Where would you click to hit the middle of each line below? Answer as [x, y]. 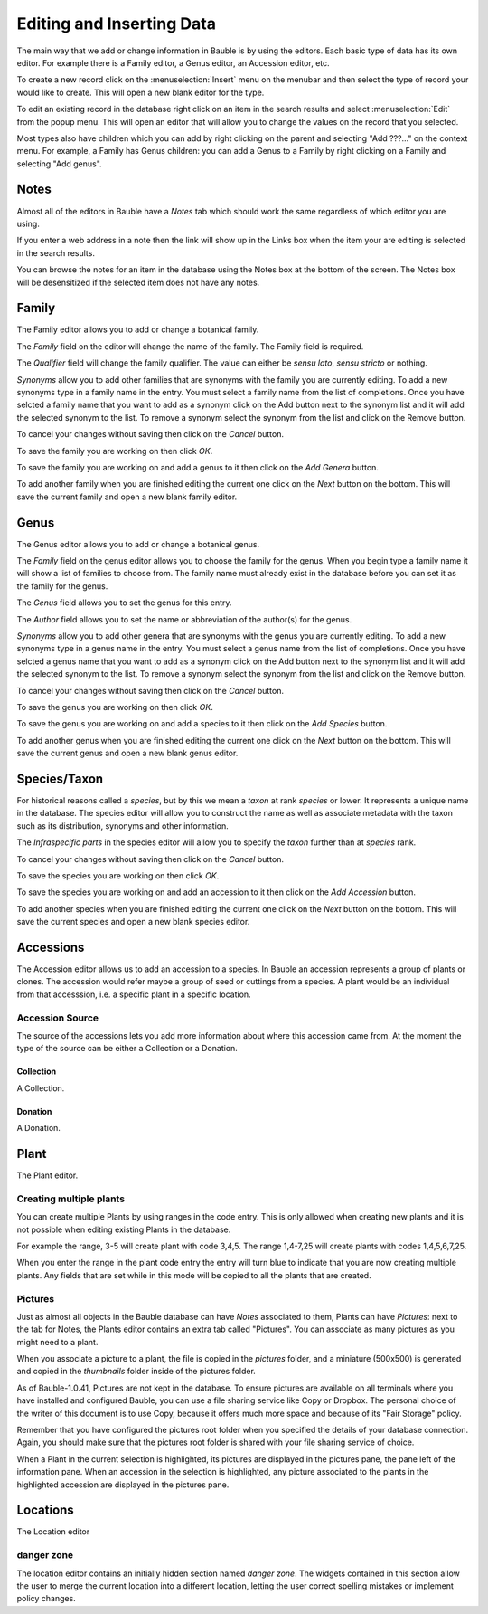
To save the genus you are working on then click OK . [115, 707]
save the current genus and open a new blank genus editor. [127, 753]
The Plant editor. [47, 1175]
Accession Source [58, 1018]
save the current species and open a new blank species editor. [133, 922]
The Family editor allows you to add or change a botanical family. [138, 329]
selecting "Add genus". [60, 164]
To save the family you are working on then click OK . [115, 451]
